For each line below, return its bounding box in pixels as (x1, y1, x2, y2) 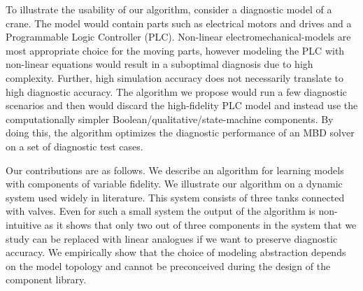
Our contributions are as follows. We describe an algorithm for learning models (6, 162, 344, 177)
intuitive (6, 217, 41, 232)
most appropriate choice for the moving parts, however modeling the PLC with (6, 43, 345, 57)
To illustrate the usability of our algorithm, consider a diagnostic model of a (6, 2, 332, 16)
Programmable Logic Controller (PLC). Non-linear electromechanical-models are (6, 29, 351, 44)
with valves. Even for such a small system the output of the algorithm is (6, 204, 315, 218)
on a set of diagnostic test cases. (6, 139, 143, 153)
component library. (6, 272, 87, 287)
